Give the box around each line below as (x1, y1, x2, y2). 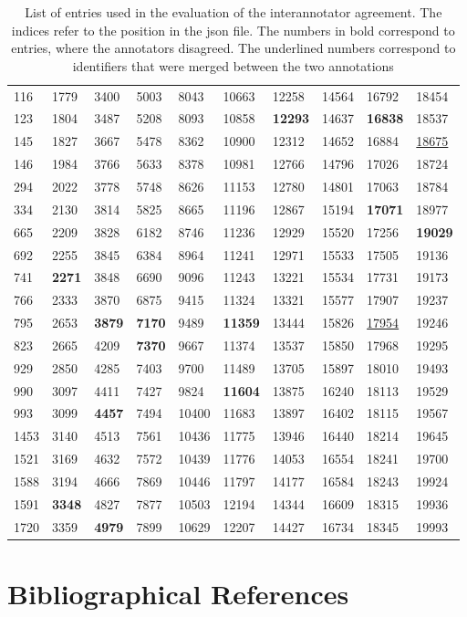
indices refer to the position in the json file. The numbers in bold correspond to (11, 20, 455, 39)
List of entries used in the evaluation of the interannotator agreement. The (25, 3, 442, 21)
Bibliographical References (7, 574, 349, 612)
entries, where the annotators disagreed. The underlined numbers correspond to (11, 38, 456, 58)
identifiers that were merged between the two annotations (72, 56, 394, 75)
